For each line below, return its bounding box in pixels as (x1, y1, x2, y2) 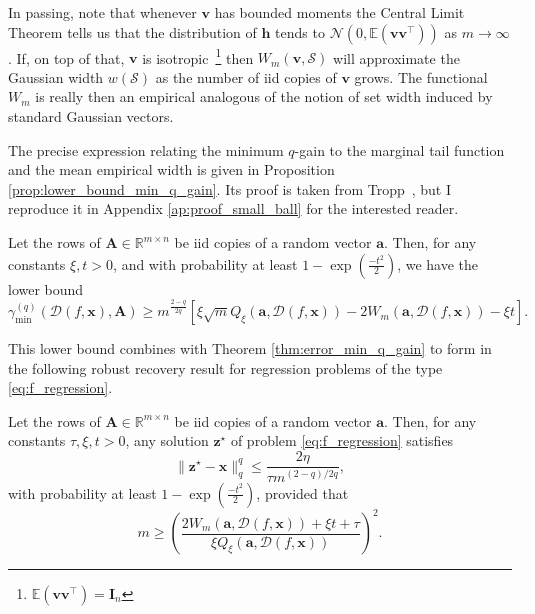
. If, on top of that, (8, 47, 125, 68)
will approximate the (333, 47, 460, 68)
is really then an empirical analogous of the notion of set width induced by (35, 86, 493, 107)
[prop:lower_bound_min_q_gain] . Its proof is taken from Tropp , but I (8, 178, 452, 199)
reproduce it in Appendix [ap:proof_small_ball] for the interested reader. (8, 198, 459, 219)
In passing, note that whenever (8, 2, 197, 22)
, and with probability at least (113, 253, 298, 274)
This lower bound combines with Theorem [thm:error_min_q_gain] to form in (8, 338, 492, 359)
